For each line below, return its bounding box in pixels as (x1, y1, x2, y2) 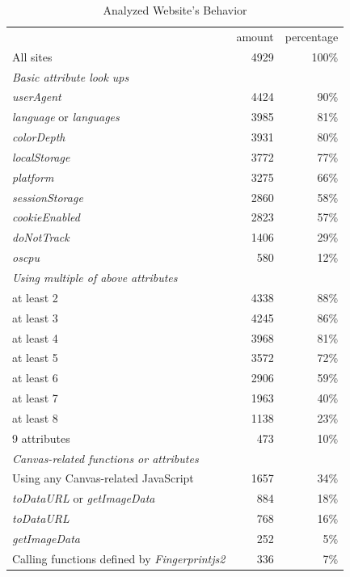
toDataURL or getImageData (12, 490, 155, 507)
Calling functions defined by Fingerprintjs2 (12, 550, 226, 566)
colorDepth (12, 128, 65, 145)
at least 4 (12, 329, 58, 346)
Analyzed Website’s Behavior (103, 2, 247, 18)
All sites (12, 48, 53, 65)
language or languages (12, 108, 120, 125)
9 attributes (12, 429, 70, 446)
